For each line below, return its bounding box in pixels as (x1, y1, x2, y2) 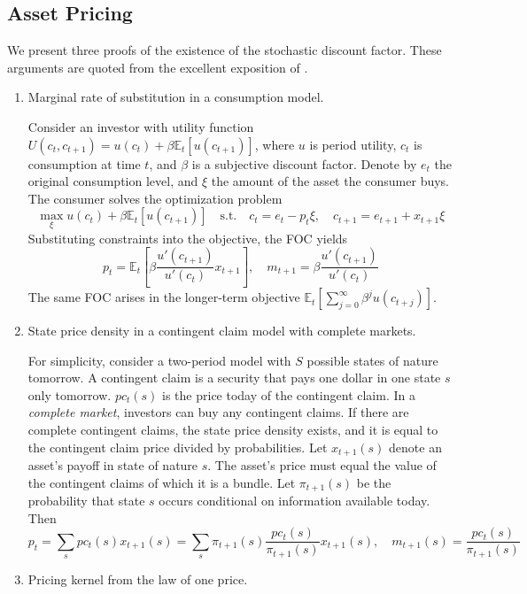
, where (254, 135, 295, 153)
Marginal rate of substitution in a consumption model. (27, 88, 324, 106)
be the (356, 473, 391, 491)
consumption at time (27, 154, 141, 173)
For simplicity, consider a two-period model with (27, 351, 291, 369)
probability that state (27, 491, 145, 510)
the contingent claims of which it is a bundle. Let (27, 473, 296, 491)
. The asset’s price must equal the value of (207, 456, 437, 474)
